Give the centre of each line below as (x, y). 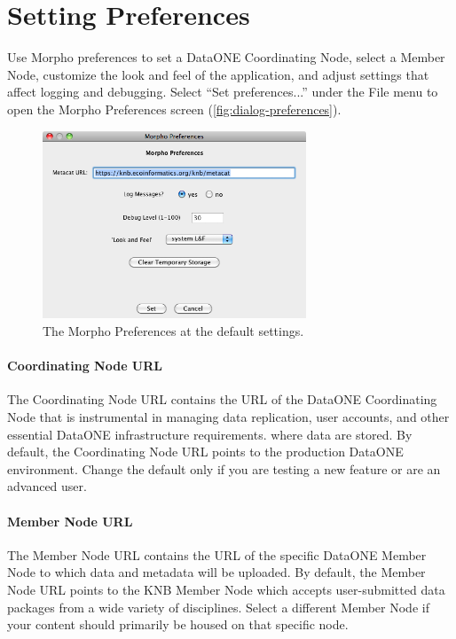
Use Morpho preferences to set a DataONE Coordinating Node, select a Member (226, 57)
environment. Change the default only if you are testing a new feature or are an (224, 468)
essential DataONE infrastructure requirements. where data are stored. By (210, 434)
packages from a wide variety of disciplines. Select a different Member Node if (218, 607)
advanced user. (47, 486)
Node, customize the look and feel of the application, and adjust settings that (218, 74)
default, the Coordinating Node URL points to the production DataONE (205, 452)
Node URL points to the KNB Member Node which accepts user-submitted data (226, 590)
